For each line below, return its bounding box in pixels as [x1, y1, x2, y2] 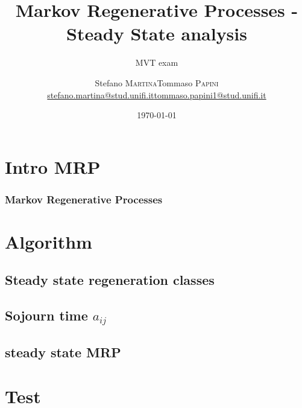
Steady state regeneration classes [5, 270, 215, 289]
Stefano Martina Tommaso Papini [95, 76, 219, 89]
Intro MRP [5, 154, 101, 179]
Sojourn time [5, 306, 88, 325]
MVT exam [135, 56, 178, 69]
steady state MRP [5, 342, 121, 361]
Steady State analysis [66, 21, 247, 46]
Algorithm [5, 229, 92, 253]
